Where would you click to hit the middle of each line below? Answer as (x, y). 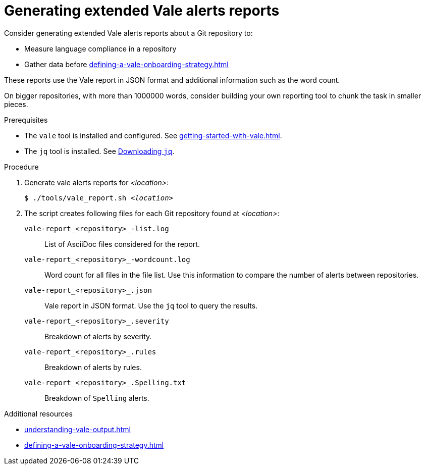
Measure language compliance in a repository (100, 48)
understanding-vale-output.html (77, 429)
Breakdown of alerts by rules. (93, 367)
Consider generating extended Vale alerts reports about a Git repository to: (128, 33)
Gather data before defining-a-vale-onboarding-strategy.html (126, 64)
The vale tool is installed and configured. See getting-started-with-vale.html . (153, 135)
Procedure (21, 167)
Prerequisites (26, 120)
